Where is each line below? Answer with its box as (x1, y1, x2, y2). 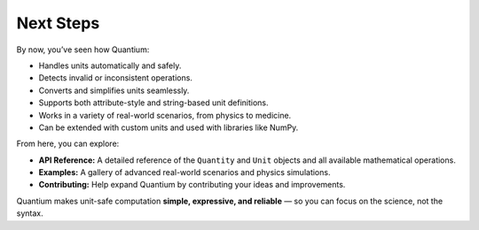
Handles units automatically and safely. (38, 60, 182, 71)
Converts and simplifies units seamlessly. (38, 85, 190, 96)
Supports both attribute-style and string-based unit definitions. (38, 97, 270, 108)
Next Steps (16, 13, 100, 33)
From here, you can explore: (16, 138, 120, 149)
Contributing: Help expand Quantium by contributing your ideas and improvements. (38, 180, 346, 190)
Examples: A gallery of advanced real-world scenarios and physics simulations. (38, 167, 331, 178)
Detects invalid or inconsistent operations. (38, 73, 192, 83)
